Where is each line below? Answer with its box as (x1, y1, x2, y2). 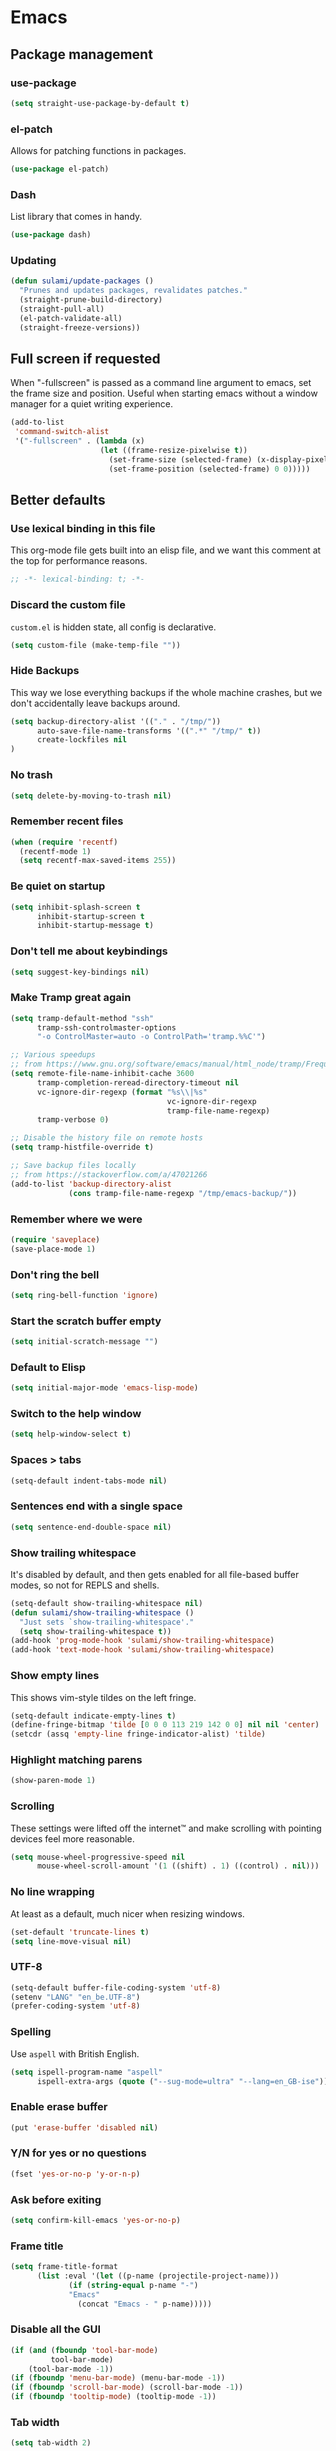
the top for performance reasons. (10, 555, 148, 567)
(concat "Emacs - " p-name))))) (77, 2299, 213, 2309)
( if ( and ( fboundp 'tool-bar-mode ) (10, 2345, 159, 2355)
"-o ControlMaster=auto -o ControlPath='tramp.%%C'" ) (36, 1032, 267, 1042)
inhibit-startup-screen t (36, 911, 145, 921)
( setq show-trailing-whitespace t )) (19, 1626, 172, 1636)
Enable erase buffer (10, 2100, 108, 2114)
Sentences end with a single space (10, 1499, 183, 1513)
